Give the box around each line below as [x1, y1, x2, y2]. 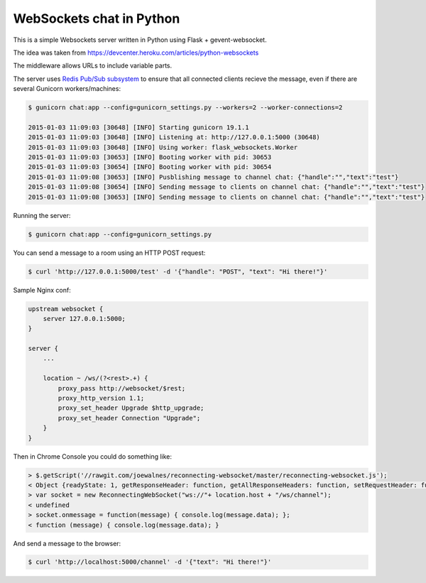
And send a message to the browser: [13, 539, 121, 547]
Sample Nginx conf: [13, 285, 71, 294]
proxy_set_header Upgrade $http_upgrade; [58, 404, 204, 412]
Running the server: [13, 211, 71, 219]
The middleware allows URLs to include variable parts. [13, 61, 173, 70]
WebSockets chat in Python [13, 11, 180, 26]
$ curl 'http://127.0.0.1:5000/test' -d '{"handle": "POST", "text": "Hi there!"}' [28, 267, 328, 276]
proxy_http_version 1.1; [58, 394, 145, 403]
